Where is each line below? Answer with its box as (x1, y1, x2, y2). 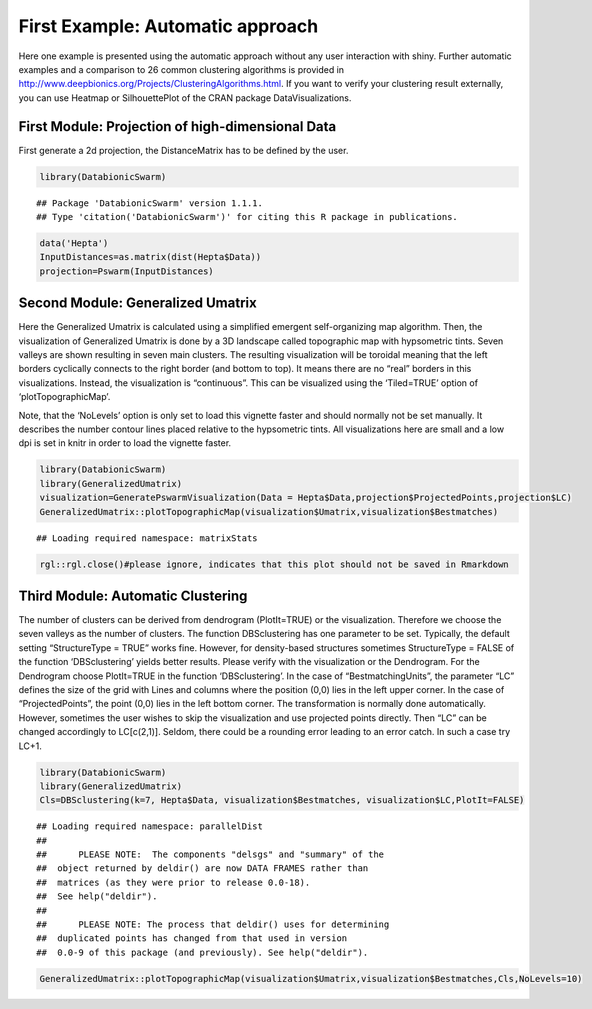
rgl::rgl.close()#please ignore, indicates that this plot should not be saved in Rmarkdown (39, 558, 509, 570)
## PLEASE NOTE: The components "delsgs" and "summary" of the (36, 849, 385, 860)
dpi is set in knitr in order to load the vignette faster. (18, 437, 232, 449)
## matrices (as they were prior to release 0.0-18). (36, 876, 311, 888)
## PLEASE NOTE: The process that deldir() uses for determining (36, 919, 390, 930)
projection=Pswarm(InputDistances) (39, 265, 214, 277)
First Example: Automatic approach (18, 15, 319, 37)
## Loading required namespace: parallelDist (36, 821, 264, 832)
